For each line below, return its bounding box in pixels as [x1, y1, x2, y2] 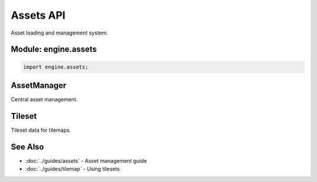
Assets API [11, 9, 66, 22]
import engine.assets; [23, 63, 89, 70]
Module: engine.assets [11, 44, 97, 54]
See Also [11, 142, 44, 152]
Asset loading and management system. [11, 29, 109, 36]
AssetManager [11, 80, 67, 90]
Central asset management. [11, 96, 78, 103]
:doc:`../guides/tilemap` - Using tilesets [25, 166, 120, 173]
